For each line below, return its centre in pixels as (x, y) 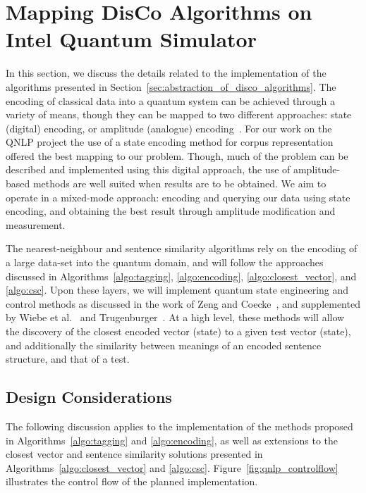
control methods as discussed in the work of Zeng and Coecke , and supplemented (183, 303)
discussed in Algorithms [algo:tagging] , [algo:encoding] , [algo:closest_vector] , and (181, 276)
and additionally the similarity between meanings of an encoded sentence (164, 345)
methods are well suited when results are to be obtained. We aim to (179, 183)
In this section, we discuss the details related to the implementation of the (166, 73)
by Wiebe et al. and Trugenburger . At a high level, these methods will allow (175, 317)
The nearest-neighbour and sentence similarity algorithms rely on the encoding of (182, 248)
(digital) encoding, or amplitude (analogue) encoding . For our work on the (169, 128)
